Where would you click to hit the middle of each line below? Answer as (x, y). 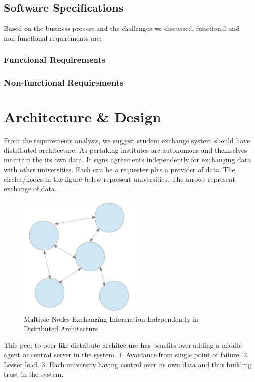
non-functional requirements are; (53, 38)
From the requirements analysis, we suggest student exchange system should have (127, 140)
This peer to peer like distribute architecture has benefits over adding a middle (123, 345)
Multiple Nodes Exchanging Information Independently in (111, 319)
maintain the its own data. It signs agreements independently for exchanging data (127, 160)
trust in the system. (34, 374)
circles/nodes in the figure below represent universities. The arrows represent (120, 179)
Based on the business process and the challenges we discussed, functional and (122, 28)
